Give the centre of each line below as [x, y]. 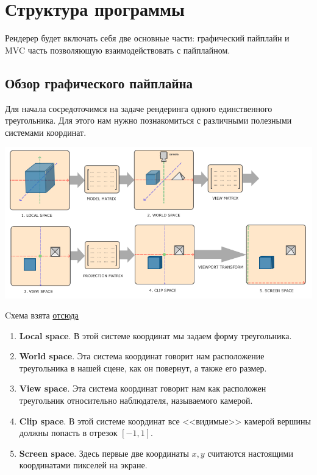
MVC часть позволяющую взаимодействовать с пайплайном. [118, 50]
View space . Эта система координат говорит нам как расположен [143, 388]
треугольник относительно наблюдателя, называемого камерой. [136, 400]
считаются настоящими [250, 453]
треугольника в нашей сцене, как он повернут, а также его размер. [143, 368]
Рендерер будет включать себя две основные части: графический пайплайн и [147, 38]
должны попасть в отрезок [68, 433]
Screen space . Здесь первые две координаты [104, 453]
